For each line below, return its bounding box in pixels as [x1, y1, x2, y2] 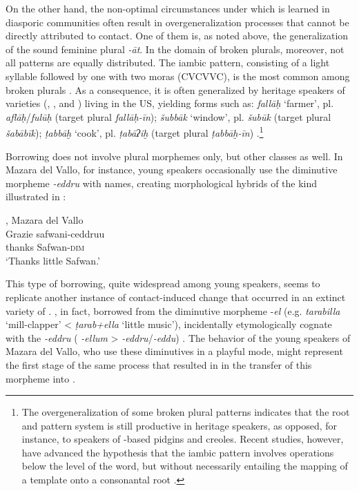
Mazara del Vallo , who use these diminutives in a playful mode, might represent [6, 344, 343, 358]
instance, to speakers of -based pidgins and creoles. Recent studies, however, [21, 432, 344, 446]
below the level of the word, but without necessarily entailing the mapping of [21, 459, 348, 473]
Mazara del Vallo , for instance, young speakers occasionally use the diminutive [6, 162, 338, 177]
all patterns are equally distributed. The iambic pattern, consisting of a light [6, 55, 330, 70]
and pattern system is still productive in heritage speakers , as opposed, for [21, 418, 338, 432]
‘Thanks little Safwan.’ [6, 253, 100, 267]
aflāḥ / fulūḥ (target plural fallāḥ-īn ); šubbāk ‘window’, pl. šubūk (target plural [6, 109, 331, 124]
